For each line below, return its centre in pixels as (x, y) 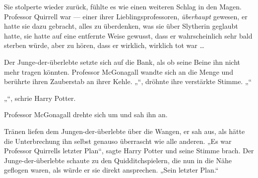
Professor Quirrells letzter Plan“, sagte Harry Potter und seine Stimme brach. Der (129, 151)
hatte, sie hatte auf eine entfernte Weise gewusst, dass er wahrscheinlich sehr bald (128, 35)
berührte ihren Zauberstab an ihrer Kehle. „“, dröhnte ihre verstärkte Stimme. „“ (128, 81)
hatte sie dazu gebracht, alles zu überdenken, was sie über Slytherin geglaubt (121, 26)
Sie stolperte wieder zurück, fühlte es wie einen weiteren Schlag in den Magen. (123, 6)
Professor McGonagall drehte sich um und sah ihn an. (86, 114)
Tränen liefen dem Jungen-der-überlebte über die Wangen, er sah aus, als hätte (125, 131)
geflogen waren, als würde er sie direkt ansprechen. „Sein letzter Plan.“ (111, 170)
